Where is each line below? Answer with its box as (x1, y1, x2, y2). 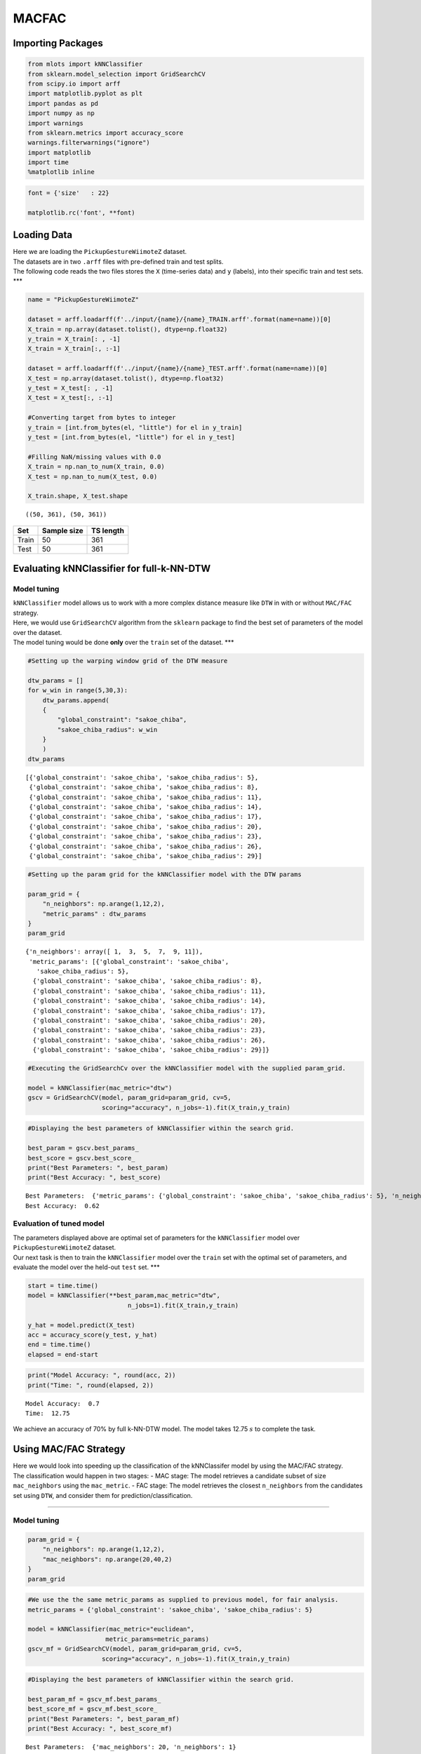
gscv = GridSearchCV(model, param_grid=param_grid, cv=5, (27, 1094, 232, 1102)
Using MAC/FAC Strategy (13, 1443, 126, 1455)
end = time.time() (27, 1341, 91, 1348)
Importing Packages (13, 37, 103, 49)
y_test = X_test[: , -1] (27, 384, 114, 392)
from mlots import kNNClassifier (27, 60, 143, 68)
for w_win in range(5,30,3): (27, 686, 128, 695)
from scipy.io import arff (27, 79, 121, 88)
